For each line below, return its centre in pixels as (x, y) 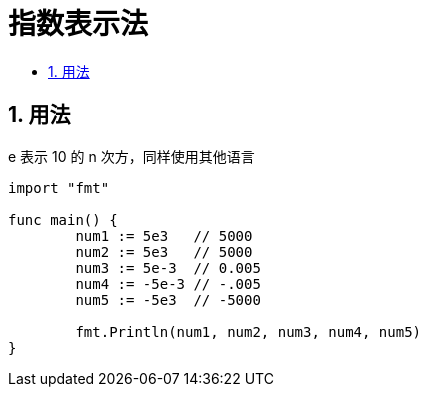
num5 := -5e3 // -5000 (168, 299)
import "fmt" (59, 187)
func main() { (63, 219)
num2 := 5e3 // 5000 (164, 251)
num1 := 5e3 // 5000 (164, 235)
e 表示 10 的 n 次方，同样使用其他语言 (131, 156)
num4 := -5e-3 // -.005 (168, 283)
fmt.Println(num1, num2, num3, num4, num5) (248, 331)
